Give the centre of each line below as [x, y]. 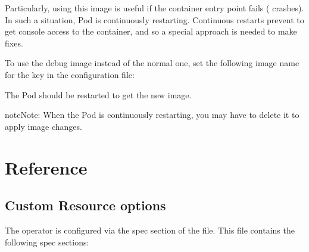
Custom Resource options [85, 205]
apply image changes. [43, 126]
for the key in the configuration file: [70, 74]
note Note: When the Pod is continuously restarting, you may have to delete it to [152, 115]
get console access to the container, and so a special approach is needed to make [151, 31]
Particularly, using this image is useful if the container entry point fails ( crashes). [154, 8]
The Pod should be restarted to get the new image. [98, 94]
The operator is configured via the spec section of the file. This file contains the [150, 230]
